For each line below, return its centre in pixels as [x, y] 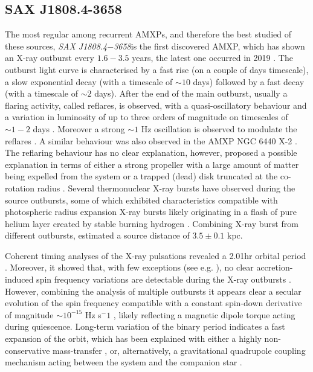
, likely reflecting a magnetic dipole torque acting [204, 314]
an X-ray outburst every [50, 58]
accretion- [275, 267]
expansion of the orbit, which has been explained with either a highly [133, 338]
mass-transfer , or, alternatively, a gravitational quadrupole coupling [179, 350]
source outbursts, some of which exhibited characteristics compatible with [141, 200]
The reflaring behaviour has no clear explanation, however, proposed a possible [151, 152]
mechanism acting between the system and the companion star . [124, 362]
